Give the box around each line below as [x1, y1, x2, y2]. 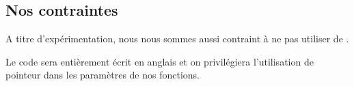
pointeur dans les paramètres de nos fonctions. [5, 68, 200, 82]
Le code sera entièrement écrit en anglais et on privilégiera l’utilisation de [5, 54, 314, 68]
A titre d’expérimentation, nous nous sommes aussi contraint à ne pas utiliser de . [5, 31, 349, 46]
